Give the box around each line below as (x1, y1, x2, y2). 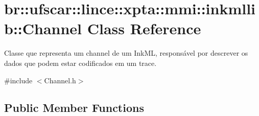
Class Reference (87, 18, 201, 39)
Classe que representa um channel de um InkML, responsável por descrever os (4, 48, 248, 58)
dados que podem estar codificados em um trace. (4, 57, 157, 68)
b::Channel (4, 18, 82, 39)
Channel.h (44, 75, 76, 85)
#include (4, 75, 33, 85)
